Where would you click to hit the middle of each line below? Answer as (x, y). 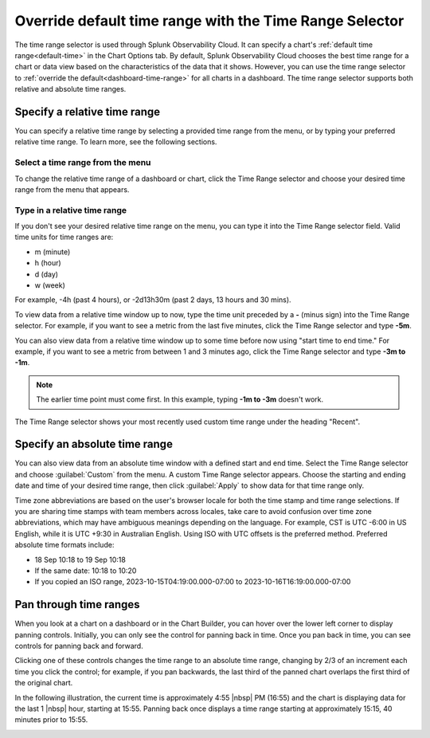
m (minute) (53, 252)
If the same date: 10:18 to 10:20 (86, 571)
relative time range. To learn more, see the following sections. (116, 142)
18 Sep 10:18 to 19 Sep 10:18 (80, 559)
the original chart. (44, 683)
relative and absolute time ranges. (70, 89)
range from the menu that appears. (72, 189)
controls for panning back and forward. (79, 646)
